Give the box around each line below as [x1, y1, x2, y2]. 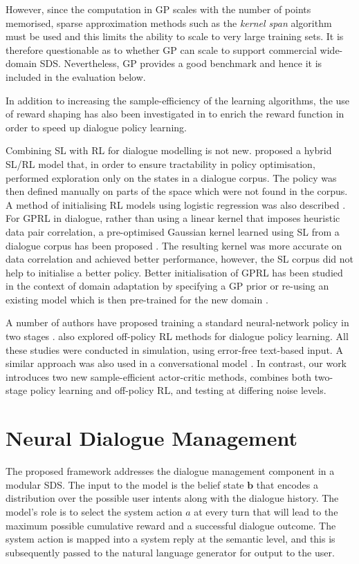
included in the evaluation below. [6, 69, 146, 84]
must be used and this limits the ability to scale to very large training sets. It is [6, 29, 344, 44]
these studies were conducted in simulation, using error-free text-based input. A [6, 342, 343, 357]
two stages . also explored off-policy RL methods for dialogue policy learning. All [6, 329, 349, 344]
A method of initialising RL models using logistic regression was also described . [6, 197, 346, 211]
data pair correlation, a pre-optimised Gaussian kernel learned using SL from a [6, 224, 340, 238]
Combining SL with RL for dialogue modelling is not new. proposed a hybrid [6, 143, 332, 158]
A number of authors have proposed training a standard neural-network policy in [6, 315, 349, 330]
